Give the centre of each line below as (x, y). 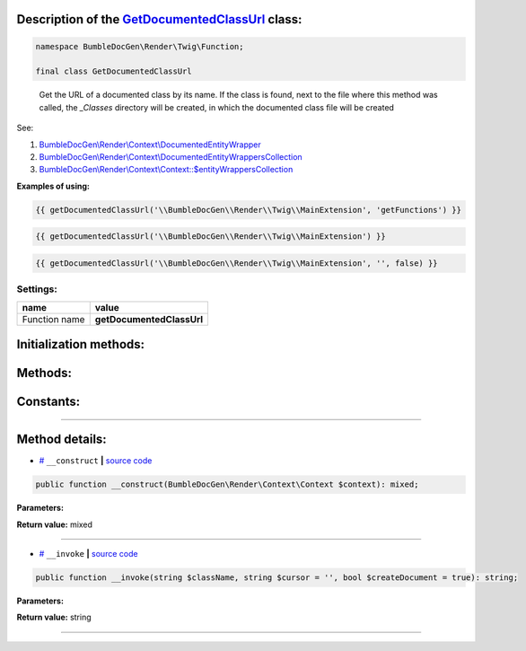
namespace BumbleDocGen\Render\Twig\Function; (140, 46)
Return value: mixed (55, 524)
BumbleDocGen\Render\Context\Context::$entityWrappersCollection (166, 170)
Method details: (61, 440)
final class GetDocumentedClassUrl (114, 71)
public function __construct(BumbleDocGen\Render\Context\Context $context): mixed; (227, 484)
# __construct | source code (96, 461)
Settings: (37, 289)
